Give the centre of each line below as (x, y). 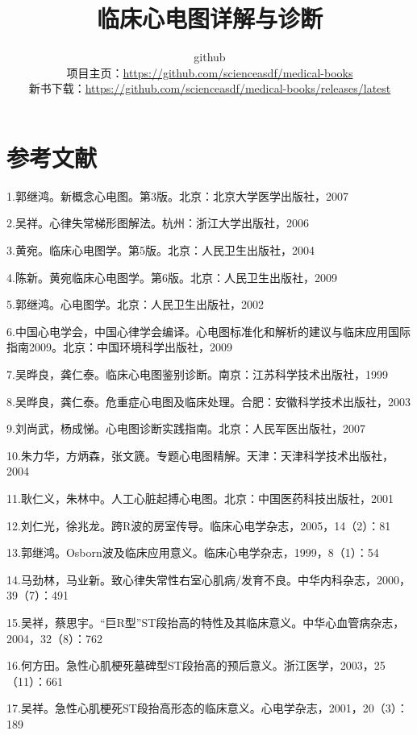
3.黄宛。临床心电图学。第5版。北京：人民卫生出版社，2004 (161, 250)
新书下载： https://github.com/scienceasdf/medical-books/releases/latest (210, 88)
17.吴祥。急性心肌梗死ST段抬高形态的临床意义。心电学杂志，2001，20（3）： (207, 708)
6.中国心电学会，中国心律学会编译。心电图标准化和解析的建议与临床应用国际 (208, 331)
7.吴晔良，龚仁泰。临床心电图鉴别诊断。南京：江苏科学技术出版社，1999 (197, 374)
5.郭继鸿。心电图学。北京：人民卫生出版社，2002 (135, 304)
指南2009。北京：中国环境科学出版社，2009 (119, 347)
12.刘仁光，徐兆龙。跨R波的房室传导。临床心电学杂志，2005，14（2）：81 (199, 525)
